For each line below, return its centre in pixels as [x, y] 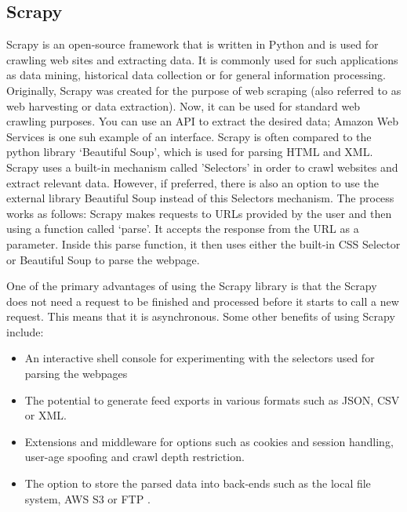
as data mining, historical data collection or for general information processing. [196, 75]
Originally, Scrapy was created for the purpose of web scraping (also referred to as [204, 90]
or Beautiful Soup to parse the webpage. [103, 259]
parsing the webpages [76, 374]
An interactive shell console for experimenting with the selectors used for [200, 358]
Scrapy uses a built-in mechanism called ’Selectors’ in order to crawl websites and [202, 167]
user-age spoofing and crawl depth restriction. [134, 457]
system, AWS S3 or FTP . [87, 498]
